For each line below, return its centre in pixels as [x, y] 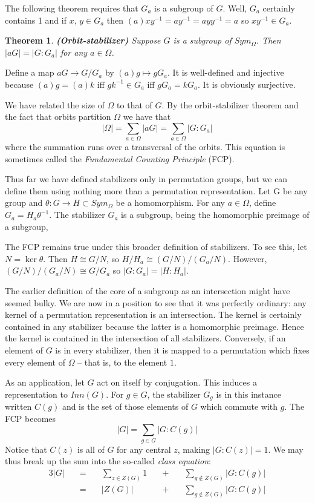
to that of [135, 104]
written [18, 406]
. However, [248, 258]
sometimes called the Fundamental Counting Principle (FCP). [120, 158]
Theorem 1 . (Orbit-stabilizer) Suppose [83, 40]
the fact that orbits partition [58, 117]
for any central [144, 449]
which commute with [239, 406]
